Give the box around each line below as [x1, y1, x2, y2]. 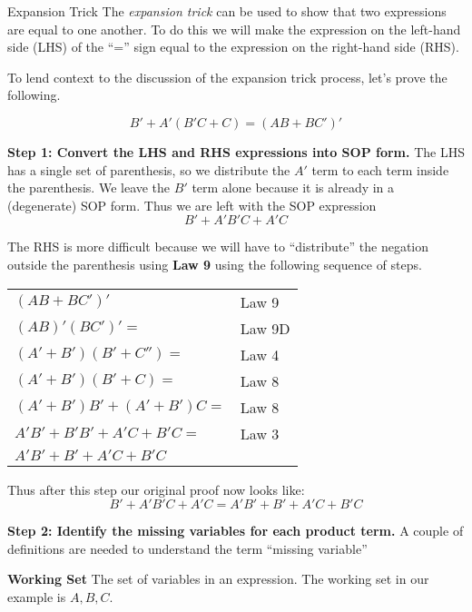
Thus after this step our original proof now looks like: [7, 479, 305, 498]
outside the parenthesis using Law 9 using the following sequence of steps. [7, 254, 422, 273]
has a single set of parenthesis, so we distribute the [7, 160, 290, 179]
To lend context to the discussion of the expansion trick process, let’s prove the [7, 67, 447, 86]
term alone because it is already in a [192, 178, 395, 197]
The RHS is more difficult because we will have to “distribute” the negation [7, 237, 429, 256]
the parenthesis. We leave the [7, 178, 171, 197]
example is [7, 587, 66, 606]
